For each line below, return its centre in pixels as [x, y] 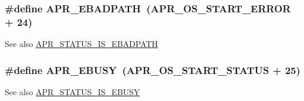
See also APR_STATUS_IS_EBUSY [72, 91]
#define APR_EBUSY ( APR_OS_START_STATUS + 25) [153, 70]
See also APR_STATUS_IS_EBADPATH [82, 44]
